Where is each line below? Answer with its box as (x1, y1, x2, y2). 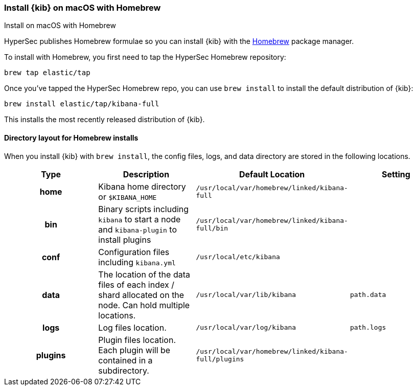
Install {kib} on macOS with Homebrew (4, 3, 161, 13)
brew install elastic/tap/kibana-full (4, 100, 159, 108)
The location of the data (98, 269, 190, 280)
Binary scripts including (98, 203, 189, 214)
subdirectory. (98, 365, 149, 376)
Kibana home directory (98, 181, 186, 192)
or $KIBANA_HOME (98, 191, 157, 202)
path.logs (350, 324, 386, 332)
